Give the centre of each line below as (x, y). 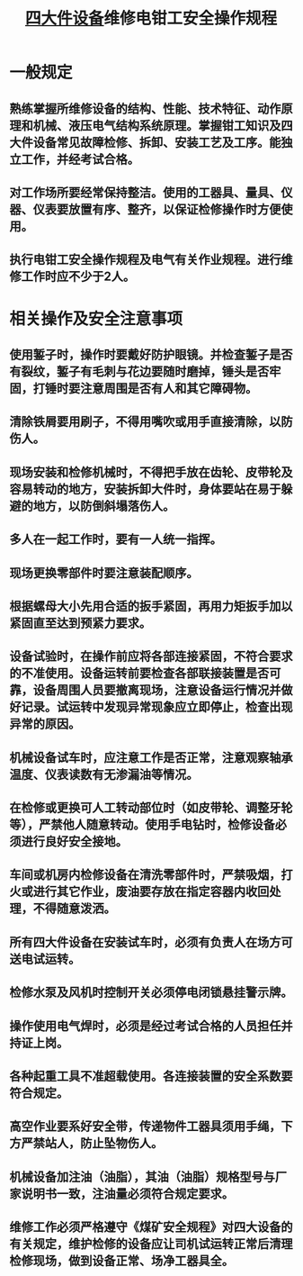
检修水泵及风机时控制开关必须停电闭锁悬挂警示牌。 (151, 993)
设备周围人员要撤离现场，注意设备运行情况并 (157, 690)
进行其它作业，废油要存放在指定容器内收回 (151, 892)
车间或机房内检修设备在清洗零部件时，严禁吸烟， (145, 875)
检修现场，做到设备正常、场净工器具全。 (121, 1261)
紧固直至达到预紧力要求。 (80, 623)
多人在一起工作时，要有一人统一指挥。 (116, 540)
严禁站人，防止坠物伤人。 (92, 1143)
